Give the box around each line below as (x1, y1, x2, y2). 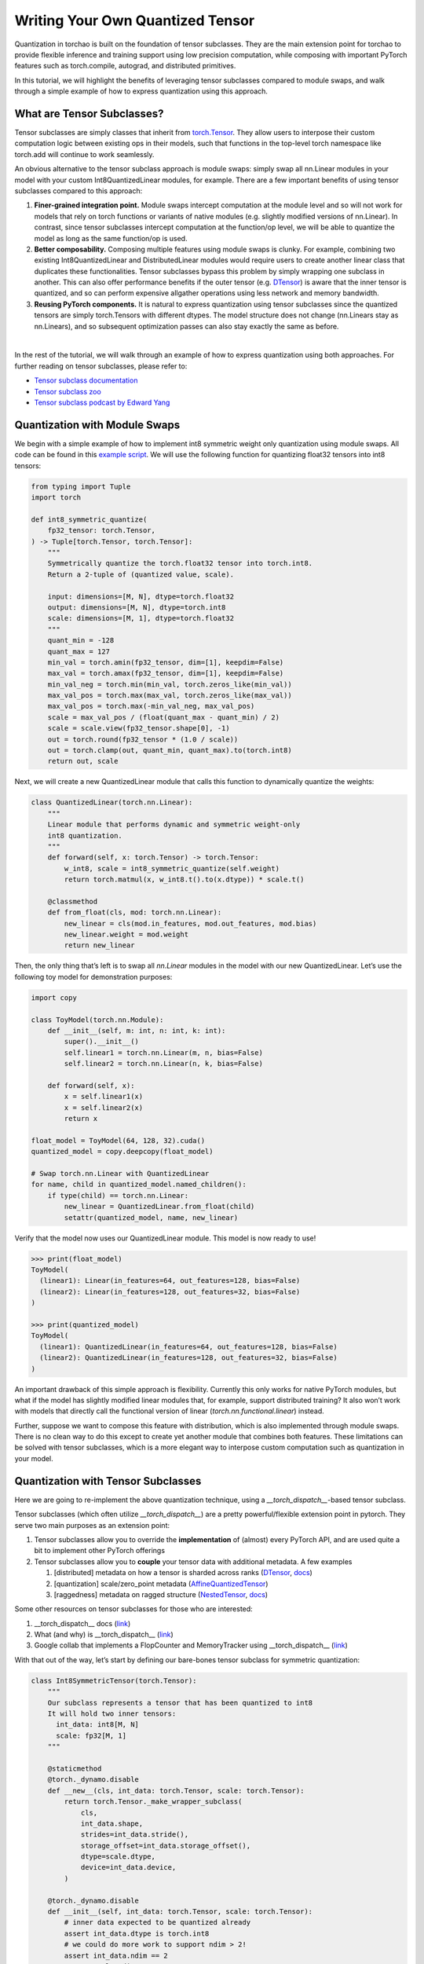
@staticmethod (47, 1764, 102, 1773)
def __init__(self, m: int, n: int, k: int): (47, 1026, 226, 1035)
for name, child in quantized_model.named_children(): (31, 1180, 247, 1189)
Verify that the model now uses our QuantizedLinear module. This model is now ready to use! (14, 1233, 316, 1243)
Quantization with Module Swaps (14, 418, 181, 431)
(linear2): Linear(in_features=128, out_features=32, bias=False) (39, 1287, 301, 1296)
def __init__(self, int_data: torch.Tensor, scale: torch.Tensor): (47, 1907, 313, 1916)
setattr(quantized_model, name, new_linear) (64, 1213, 239, 1222)
